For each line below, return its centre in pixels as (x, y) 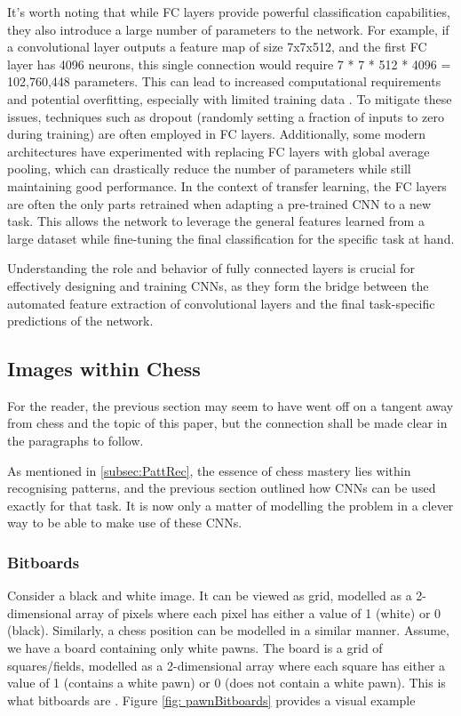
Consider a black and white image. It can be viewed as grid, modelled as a (210, 595)
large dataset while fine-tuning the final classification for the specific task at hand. (231, 238)
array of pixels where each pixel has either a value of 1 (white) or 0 (258, 612)
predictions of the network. (80, 321)
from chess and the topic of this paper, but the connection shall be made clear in (227, 423)
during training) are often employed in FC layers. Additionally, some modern (217, 134)
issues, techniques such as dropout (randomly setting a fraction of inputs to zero (226, 116)
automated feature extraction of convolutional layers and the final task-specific (221, 303)
